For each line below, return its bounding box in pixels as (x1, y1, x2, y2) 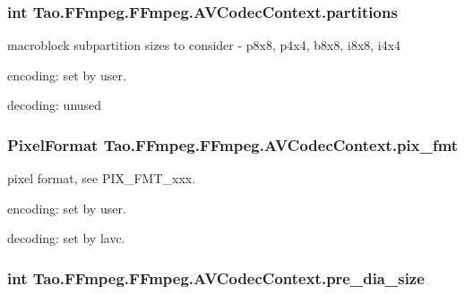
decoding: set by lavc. (7, 229, 125, 248)
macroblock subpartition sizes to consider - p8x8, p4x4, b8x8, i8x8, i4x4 (7, 36, 401, 55)
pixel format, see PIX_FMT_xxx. (7, 169, 196, 188)
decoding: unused (7, 96, 102, 114)
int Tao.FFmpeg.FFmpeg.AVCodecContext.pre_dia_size (7, 266, 425, 289)
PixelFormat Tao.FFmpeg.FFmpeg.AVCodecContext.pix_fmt (7, 133, 459, 155)
